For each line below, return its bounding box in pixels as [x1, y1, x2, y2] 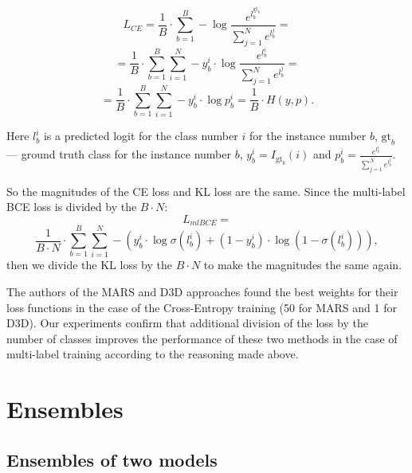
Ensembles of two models [6, 447, 218, 471]
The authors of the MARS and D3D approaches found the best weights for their [6, 283, 398, 300]
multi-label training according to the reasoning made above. [6, 346, 299, 362]
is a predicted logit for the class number [43, 127, 238, 144]
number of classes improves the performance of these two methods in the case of [6, 330, 398, 346]
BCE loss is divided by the [6, 198, 137, 215]
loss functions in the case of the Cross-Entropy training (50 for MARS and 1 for [6, 299, 397, 315]
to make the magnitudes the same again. [203, 256, 402, 273]
